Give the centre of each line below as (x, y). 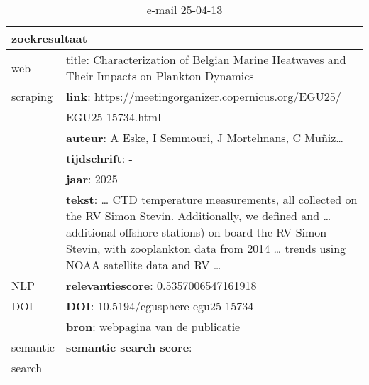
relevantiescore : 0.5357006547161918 (161, 285)
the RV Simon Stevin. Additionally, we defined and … (198, 216)
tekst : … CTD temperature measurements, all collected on (211, 199)
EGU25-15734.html (113, 117)
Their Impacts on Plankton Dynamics (160, 76)
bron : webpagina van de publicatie (153, 326)
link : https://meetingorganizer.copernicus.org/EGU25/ (203, 96)
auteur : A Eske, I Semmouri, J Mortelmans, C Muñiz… (205, 137)
